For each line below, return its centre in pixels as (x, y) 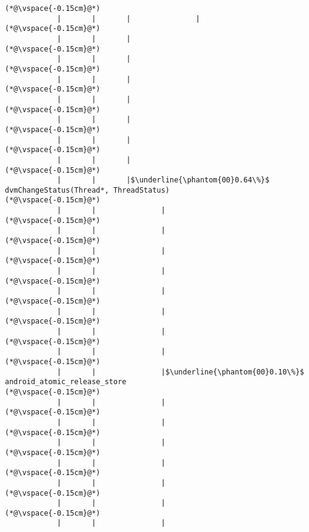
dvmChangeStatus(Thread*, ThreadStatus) (88, 190)
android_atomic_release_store (66, 382)
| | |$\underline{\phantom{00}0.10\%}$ (180, 372)
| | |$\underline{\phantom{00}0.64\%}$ (163, 180)
